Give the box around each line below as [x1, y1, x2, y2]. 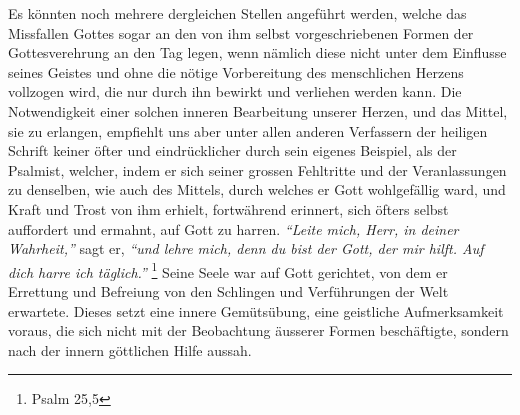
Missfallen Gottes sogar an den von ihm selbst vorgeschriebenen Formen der [8, 22, 474, 43]
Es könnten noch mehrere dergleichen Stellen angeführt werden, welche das [8, 3, 467, 23]
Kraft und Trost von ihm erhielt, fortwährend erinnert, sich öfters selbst [8, 198, 449, 219]
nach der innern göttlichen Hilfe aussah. [8, 339, 252, 360]
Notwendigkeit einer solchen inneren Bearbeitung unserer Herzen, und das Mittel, [8, 100, 508, 121]
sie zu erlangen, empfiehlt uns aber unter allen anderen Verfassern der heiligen [8, 120, 488, 141]
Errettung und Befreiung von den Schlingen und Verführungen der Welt [8, 280, 449, 301]
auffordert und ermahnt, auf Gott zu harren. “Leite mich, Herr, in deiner [8, 218, 459, 239]
